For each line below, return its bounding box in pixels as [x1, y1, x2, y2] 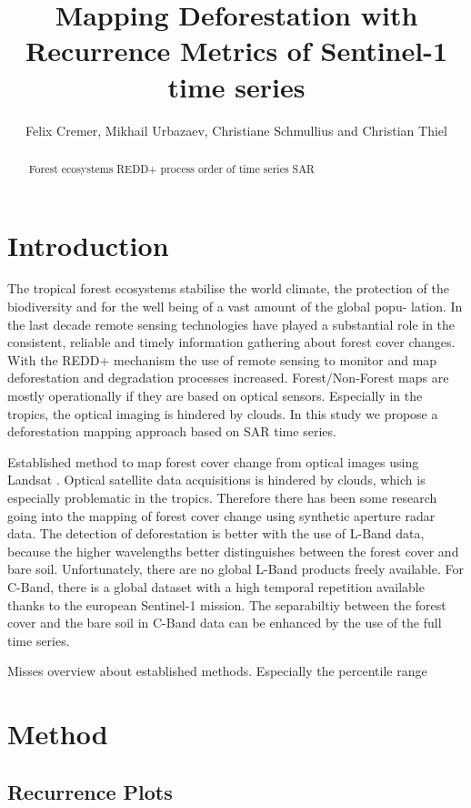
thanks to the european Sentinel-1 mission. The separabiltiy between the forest [7, 595, 446, 614]
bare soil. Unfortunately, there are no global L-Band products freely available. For [7, 559, 464, 578]
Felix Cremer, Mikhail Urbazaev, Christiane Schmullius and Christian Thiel [25, 120, 447, 139]
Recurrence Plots [7, 777, 173, 805]
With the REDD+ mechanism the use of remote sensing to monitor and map [7, 350, 437, 369]
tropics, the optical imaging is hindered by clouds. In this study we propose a [7, 404, 438, 423]
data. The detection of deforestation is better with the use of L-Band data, [7, 524, 425, 543]
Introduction [7, 226, 169, 263]
